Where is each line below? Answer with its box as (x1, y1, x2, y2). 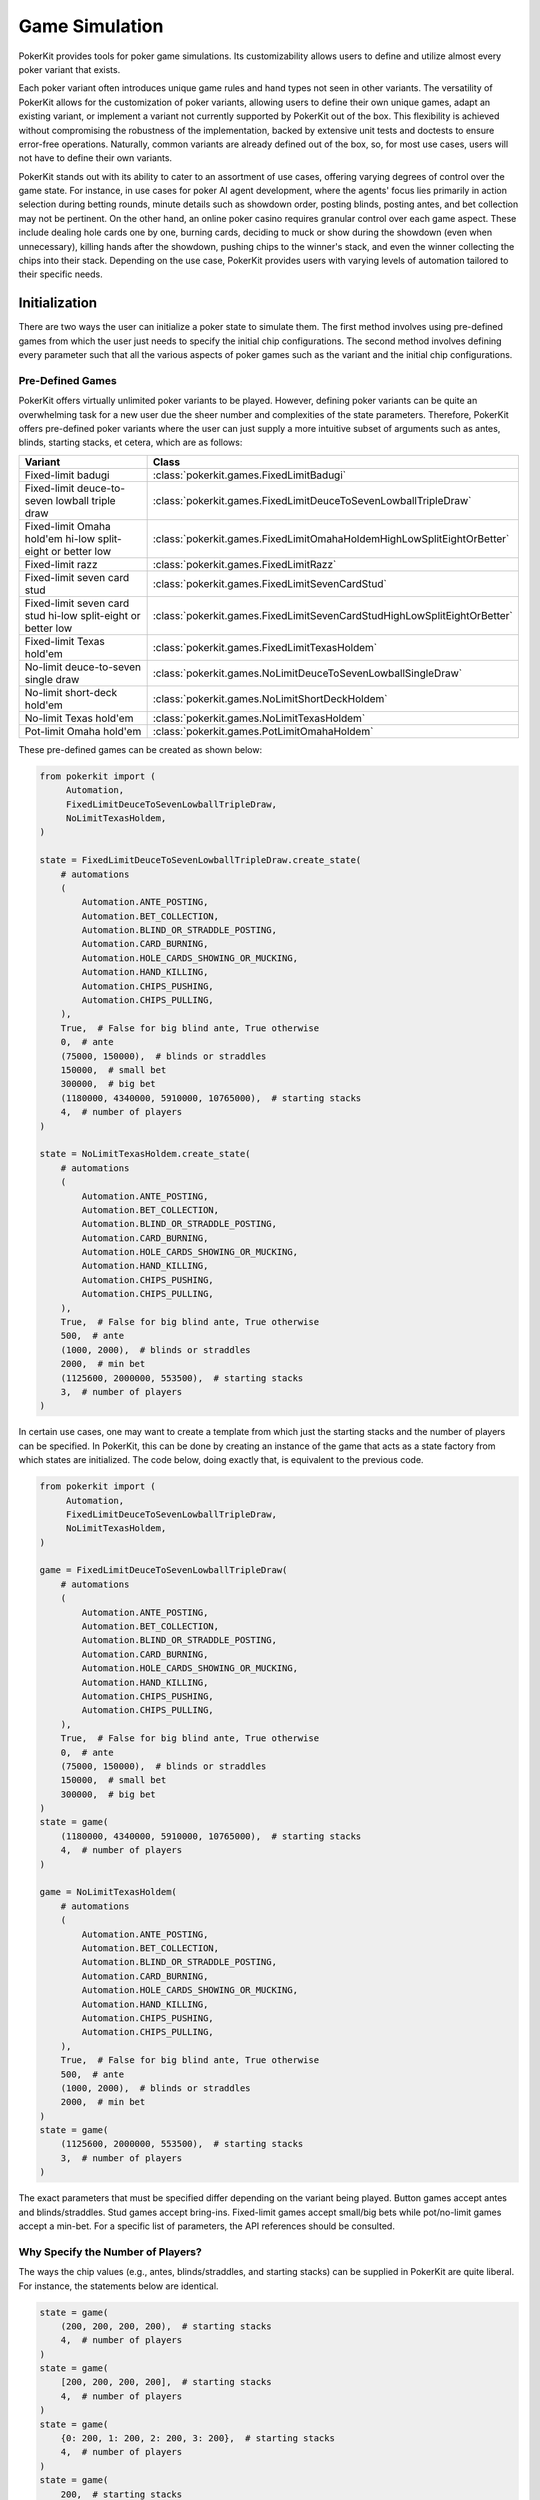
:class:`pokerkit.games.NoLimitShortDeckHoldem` (152, 691, 388, 705)
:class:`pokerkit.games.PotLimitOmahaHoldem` (152, 724, 374, 738)
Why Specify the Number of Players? (18, 2245, 202, 2259)
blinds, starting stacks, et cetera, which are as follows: (18, 436, 243, 449)
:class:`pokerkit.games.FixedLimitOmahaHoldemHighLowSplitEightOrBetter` (152, 531, 510, 545)
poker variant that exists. (18, 63, 121, 75)
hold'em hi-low (24, 531, 95, 545)
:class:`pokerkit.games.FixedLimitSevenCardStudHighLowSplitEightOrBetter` (152, 608, 514, 622)
